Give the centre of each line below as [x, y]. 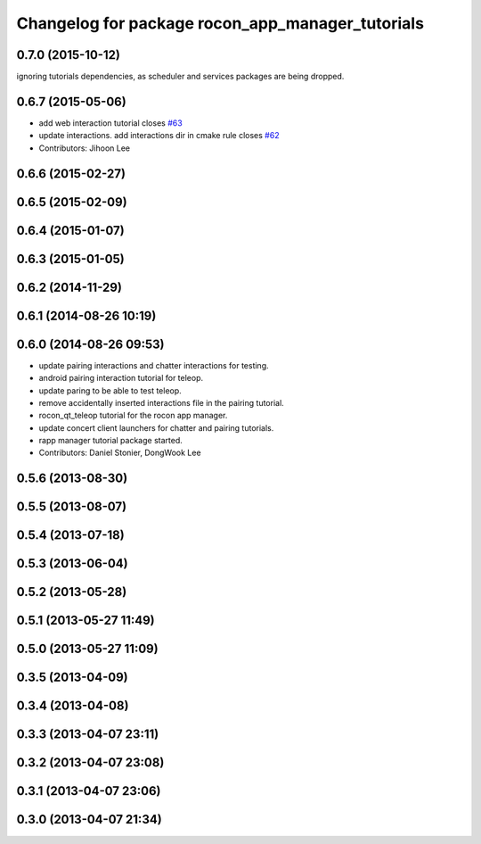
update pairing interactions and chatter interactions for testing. [154, 365]
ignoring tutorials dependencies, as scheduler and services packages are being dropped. [180, 77]
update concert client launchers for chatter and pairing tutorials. [156, 427]
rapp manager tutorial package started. [110, 441]
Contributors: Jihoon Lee [85, 148]
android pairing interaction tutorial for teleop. [121, 378]
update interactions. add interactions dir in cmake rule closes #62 [159, 136]
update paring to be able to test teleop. [110, 390]
